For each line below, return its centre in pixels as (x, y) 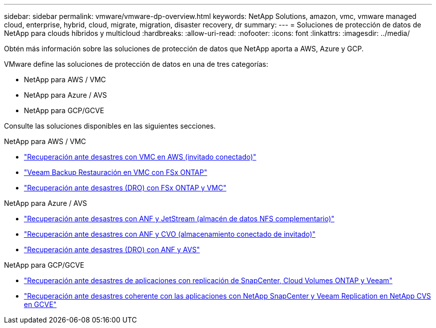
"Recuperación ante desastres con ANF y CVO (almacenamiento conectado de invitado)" (170, 234)
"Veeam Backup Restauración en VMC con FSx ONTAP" (116, 172)
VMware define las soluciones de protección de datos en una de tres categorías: (136, 64)
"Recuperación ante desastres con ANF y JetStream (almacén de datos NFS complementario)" (179, 219)
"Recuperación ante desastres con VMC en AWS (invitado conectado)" (140, 157)
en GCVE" (40, 304)
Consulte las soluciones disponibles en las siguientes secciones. (110, 126)
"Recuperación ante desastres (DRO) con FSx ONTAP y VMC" (125, 188)
